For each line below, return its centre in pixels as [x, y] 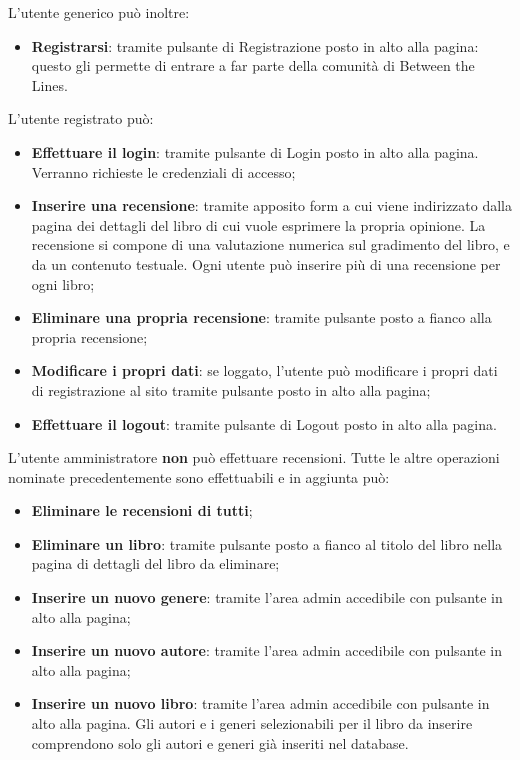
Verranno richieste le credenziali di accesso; [163, 171]
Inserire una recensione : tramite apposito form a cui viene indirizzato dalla [271, 205]
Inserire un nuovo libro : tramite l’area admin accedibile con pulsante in [260, 703]
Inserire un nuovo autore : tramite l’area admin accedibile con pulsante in [267, 650]
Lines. [49, 84]
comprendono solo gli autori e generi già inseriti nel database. [220, 742]
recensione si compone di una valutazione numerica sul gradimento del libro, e [270, 244]
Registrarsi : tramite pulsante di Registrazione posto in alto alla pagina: [255, 45]
